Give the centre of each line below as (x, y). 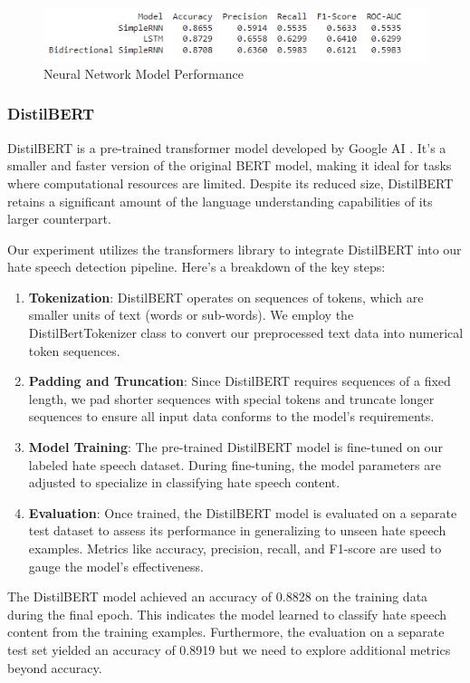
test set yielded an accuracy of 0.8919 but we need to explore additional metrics (229, 649)
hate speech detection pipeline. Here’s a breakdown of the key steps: (197, 267)
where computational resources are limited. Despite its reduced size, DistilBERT (230, 183)
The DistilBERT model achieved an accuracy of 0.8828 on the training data (218, 596)
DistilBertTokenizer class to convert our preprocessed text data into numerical (246, 333)
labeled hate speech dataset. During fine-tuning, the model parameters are (235, 464)
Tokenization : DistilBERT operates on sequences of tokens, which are (226, 297)
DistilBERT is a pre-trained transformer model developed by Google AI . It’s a (227, 147)
